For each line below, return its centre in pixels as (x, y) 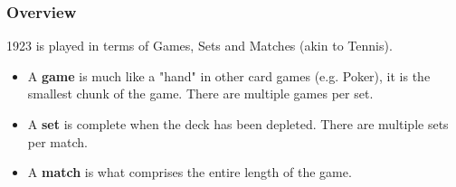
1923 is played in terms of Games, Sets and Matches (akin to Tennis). (199, 46)
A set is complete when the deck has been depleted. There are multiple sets (238, 124)
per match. (57, 141)
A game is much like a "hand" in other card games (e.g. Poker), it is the (229, 75)
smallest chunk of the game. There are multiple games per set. (200, 93)
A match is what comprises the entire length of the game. (190, 172)
